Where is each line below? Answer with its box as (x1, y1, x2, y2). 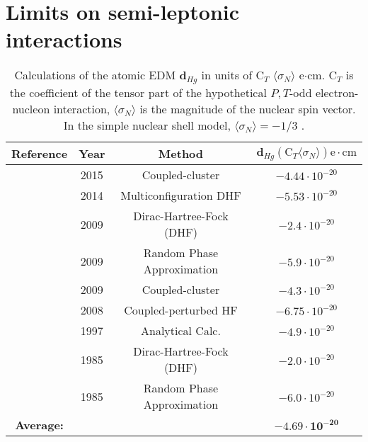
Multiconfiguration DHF (120, 187, 241, 204)
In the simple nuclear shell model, (63, 117, 231, 134)
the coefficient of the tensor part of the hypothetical (9, 84, 267, 101)
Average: (15, 416, 64, 433)
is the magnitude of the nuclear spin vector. (139, 101, 356, 118)
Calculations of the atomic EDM (14, 67, 176, 84)
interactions (6, 25, 122, 54)
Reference (11, 145, 68, 162)
